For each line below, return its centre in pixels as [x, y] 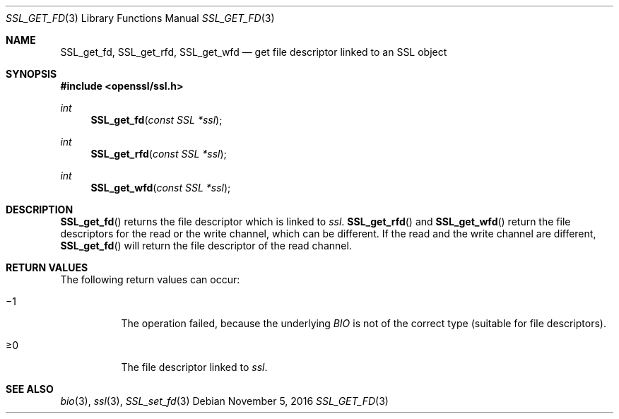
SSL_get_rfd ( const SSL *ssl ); [159, 154]
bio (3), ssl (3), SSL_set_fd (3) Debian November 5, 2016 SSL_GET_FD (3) [224, 401]
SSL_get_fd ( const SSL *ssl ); [157, 120]
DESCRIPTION [40, 209]
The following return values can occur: [150, 279]
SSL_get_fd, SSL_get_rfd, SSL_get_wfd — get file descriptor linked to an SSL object [254, 52]
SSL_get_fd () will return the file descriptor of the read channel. [206, 246]
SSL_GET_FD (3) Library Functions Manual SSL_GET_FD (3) [140, 18]
